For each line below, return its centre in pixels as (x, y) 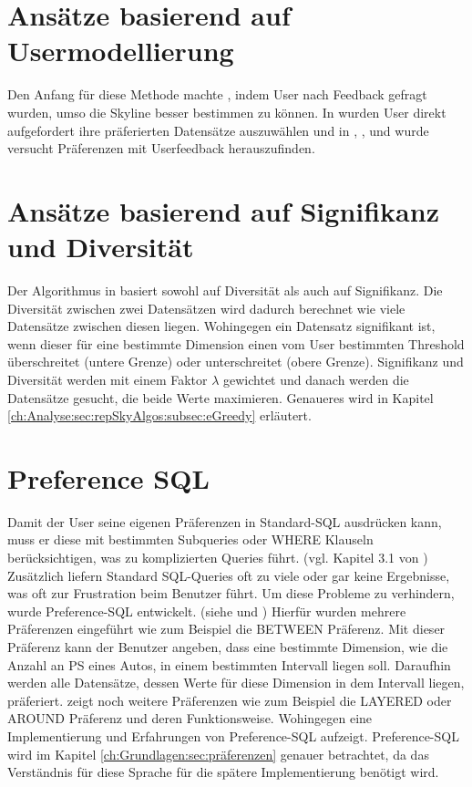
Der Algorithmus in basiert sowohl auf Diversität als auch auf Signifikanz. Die (225, 290)
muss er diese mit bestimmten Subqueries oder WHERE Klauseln (190, 539)
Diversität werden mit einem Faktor (108, 379)
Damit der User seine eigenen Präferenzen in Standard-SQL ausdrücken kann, (225, 521)
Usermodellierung (121, 51)
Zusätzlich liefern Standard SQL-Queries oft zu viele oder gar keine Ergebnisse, (229, 575)
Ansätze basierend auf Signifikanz (223, 210)
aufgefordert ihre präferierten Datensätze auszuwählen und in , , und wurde (218, 130)
